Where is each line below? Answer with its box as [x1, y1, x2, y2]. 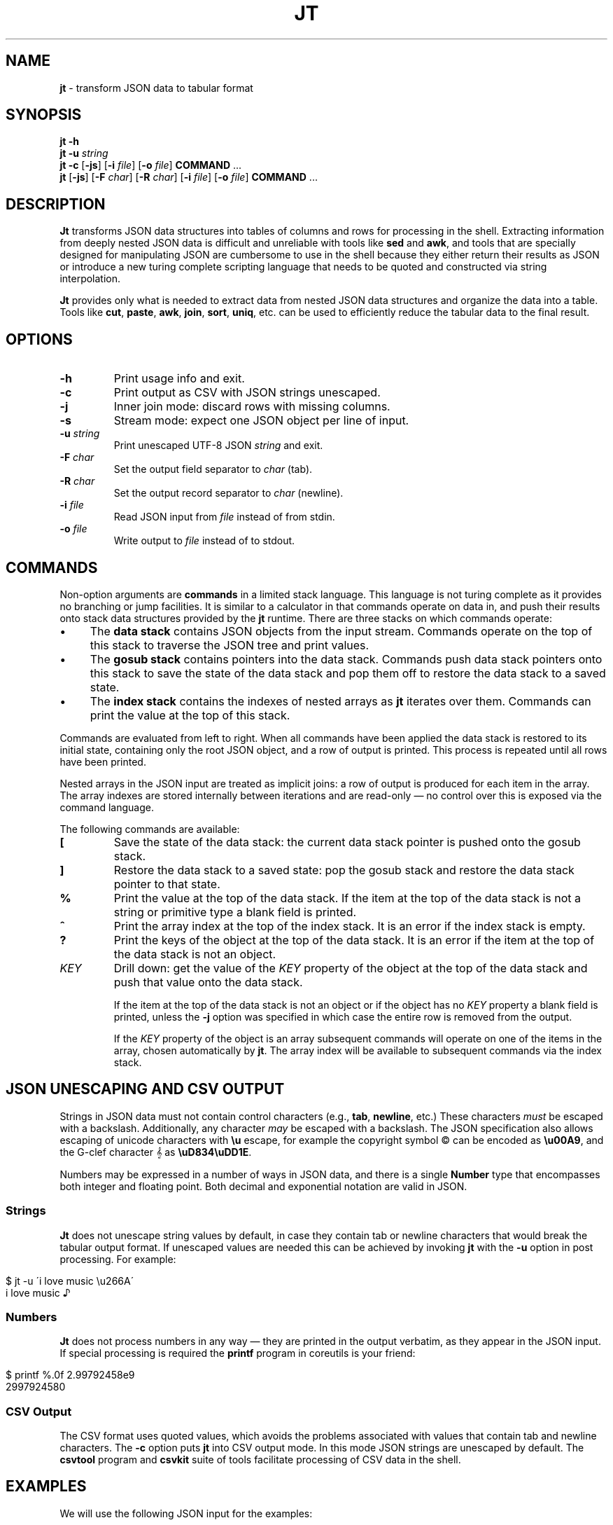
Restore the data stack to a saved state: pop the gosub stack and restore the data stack [113, 862, 575, 877]
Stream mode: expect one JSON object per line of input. [113, 413, 409, 428]
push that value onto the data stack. [113, 974, 303, 989]
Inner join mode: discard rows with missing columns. [113, 399, 390, 414]
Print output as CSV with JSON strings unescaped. [113, 385, 381, 400]
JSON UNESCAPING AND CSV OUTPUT [6, 1080, 285, 1098]
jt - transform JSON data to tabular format [59, 81, 253, 94]
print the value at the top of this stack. [90, 708, 290, 722]
